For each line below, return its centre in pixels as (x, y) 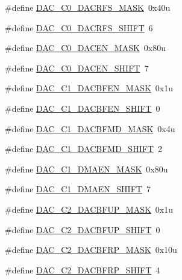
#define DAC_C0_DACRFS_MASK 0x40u (88, 7)
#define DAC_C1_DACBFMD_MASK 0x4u (90, 128)
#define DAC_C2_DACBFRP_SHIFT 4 (83, 269)
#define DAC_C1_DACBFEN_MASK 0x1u (89, 88)
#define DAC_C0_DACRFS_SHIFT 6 (79, 27)
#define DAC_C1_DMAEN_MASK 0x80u (86, 169)
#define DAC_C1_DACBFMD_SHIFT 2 (83, 149)
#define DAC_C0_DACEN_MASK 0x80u (85, 48)
